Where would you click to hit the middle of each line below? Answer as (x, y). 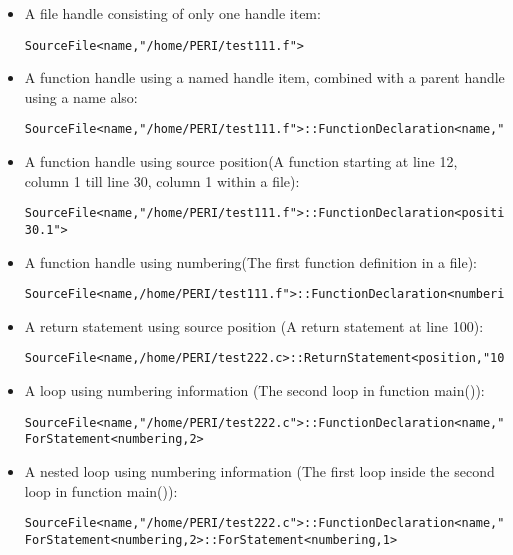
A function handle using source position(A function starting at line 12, (241, 161)
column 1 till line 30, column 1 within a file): (162, 180)
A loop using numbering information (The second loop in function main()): (254, 390)
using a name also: (81, 96)
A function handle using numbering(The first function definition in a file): (251, 261)
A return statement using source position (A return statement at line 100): (254, 325)
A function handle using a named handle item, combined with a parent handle (264, 77)
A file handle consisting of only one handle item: (172, 13)
